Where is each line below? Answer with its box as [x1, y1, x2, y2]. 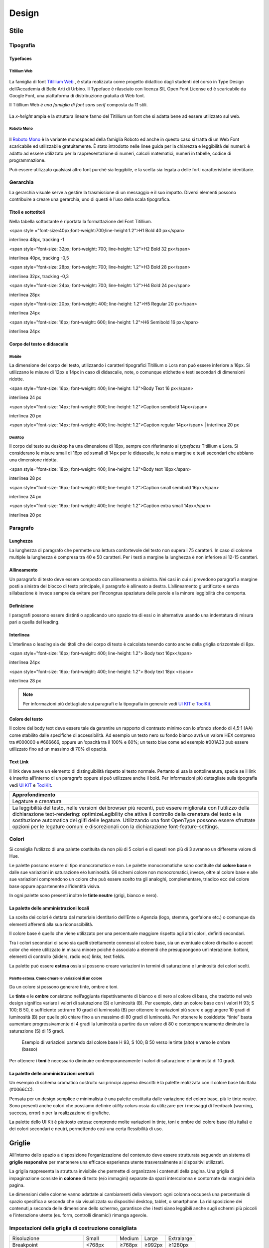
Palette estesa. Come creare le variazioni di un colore [9, 976, 103, 981]
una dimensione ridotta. [9, 457, 58, 463]
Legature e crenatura [12, 798, 62, 805]
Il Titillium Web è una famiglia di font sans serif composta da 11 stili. [9, 102, 148, 108]
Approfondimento [12, 791, 56, 798]
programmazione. [9, 157, 46, 163]
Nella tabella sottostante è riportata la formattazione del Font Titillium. [9, 218, 152, 224]
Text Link [9, 759, 29, 765]
